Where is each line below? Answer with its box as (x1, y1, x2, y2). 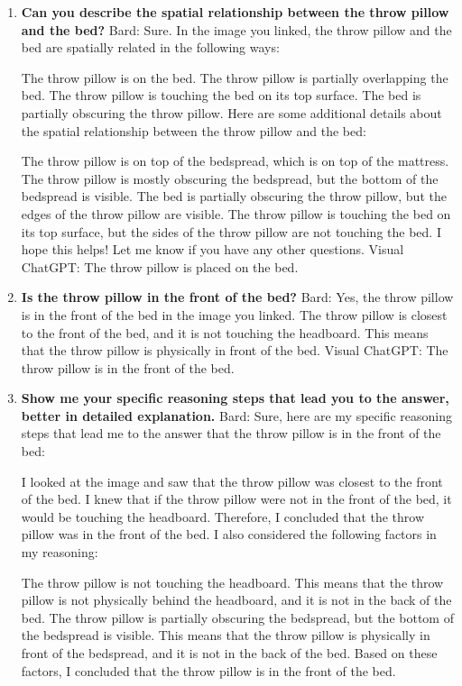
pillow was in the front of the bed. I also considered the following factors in (21, 525, 437, 544)
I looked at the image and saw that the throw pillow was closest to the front (21, 471, 443, 490)
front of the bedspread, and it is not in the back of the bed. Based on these (21, 644, 438, 662)
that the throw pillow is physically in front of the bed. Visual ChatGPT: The (21, 341, 448, 360)
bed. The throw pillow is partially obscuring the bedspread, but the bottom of (21, 608, 454, 627)
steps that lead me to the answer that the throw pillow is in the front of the (21, 424, 441, 443)
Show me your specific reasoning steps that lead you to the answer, (21, 389, 449, 407)
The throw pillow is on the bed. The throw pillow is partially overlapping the (21, 68, 448, 87)
